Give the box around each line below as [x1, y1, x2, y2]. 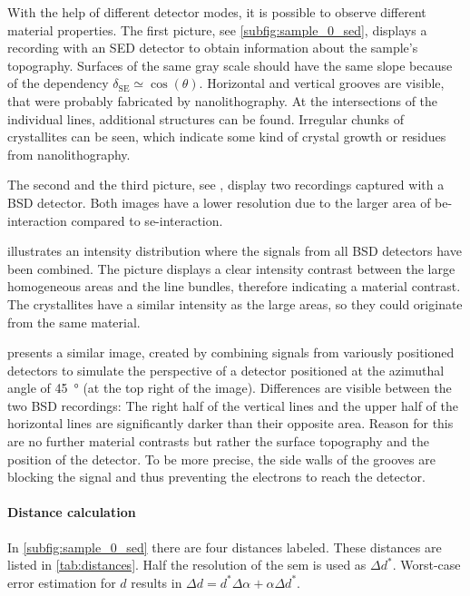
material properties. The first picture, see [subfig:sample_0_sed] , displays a [7, 20, 427, 39]
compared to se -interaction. [71, 210, 223, 230]
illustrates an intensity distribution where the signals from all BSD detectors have [7, 241, 462, 260]
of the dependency [7, 73, 109, 93]
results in [131, 572, 182, 591]
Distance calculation [7, 503, 136, 522]
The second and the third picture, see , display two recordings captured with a [7, 175, 445, 194]
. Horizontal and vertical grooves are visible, [199, 73, 445, 93]
